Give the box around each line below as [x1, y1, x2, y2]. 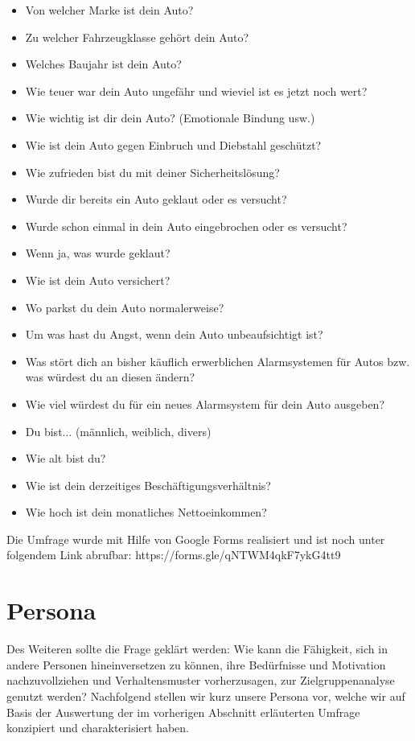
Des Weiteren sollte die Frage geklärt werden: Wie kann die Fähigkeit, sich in [6, 640, 388, 657]
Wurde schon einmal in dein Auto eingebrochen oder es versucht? [25, 217, 347, 234]
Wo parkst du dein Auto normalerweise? [25, 298, 224, 315]
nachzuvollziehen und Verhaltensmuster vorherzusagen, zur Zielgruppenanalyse [6, 672, 395, 689]
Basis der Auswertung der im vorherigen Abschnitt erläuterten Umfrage [6, 703, 360, 720]
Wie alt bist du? [25, 450, 106, 467]
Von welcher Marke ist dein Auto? [25, 2, 194, 18]
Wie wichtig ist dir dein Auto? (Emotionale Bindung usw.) [25, 109, 315, 126]
